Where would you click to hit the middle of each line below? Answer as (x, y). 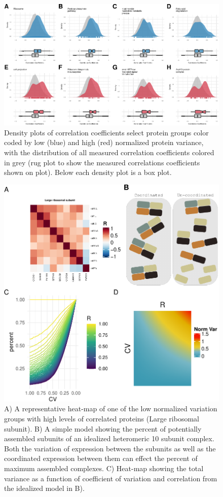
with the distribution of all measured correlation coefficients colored (109, 152)
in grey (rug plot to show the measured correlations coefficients (102, 162)
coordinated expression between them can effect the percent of (101, 458)
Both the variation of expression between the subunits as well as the (110, 448)
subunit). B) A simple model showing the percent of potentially (103, 428)
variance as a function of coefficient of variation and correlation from (111, 478)
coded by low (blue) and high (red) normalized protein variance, (104, 142)
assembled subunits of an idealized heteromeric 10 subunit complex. (109, 438)
